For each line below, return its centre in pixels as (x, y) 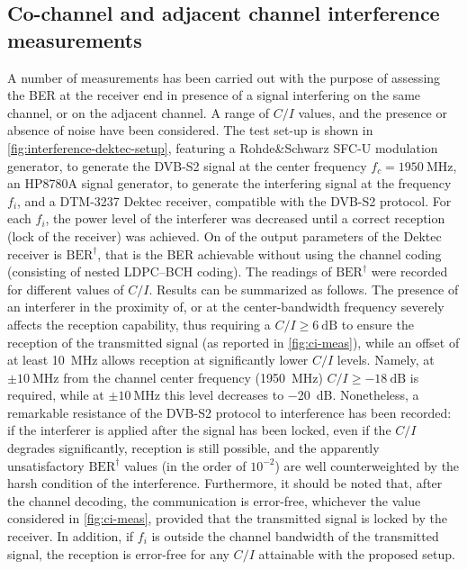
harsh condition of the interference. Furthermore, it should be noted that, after (225, 483)
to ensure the (377, 324)
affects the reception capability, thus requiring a (139, 324)
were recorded (409, 271)
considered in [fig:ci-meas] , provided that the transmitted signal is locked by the (227, 518)
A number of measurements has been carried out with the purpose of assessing (224, 77)
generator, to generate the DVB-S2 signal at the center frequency (187, 165)
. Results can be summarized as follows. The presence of (304, 289)
